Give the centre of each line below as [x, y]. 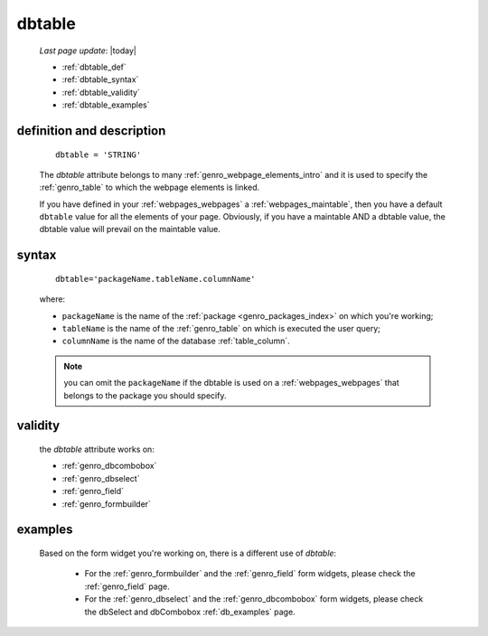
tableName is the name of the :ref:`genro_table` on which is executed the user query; [221, 329]
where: [52, 299]
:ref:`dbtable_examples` [106, 105]
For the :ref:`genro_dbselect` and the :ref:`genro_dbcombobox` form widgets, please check [254, 599]
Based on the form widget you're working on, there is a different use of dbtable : [188, 553]
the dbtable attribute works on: [97, 449]
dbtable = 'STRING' [99, 154]
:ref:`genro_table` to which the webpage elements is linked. [150, 187]
